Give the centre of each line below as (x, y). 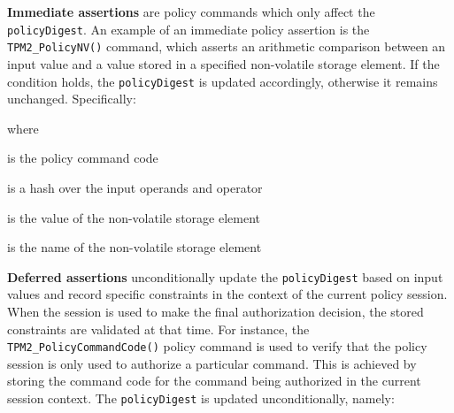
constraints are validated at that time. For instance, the (158, 329)
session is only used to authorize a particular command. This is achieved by (212, 363)
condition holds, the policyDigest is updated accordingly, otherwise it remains (223, 81)
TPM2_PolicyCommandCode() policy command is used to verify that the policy (217, 346)
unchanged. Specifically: (72, 99)
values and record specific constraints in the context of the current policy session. (227, 294)
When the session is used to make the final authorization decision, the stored (215, 311)
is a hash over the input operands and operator (135, 187)
